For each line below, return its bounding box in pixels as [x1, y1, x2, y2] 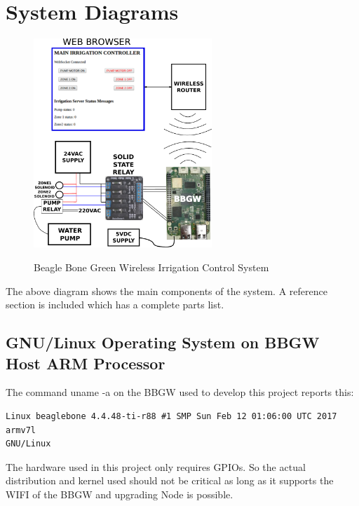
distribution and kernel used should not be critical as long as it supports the [6, 473, 334, 488]
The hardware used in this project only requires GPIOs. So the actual [6, 459, 306, 474]
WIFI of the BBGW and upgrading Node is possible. [6, 486, 233, 501]
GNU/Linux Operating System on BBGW [6, 331, 320, 353]
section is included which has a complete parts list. [6, 297, 224, 312]
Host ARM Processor [6, 352, 165, 374]
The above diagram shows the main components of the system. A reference [6, 283, 327, 298]
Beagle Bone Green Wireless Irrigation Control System [34, 260, 269, 274]
